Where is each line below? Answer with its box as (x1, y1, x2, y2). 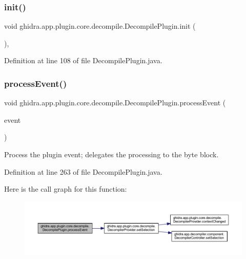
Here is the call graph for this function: (4, 183, 127, 194)
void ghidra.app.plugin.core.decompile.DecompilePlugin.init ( (4, 21, 196, 31)
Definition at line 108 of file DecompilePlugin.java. (4, 55, 162, 66)
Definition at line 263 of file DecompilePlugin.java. (4, 166, 162, 177)
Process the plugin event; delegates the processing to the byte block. (4, 149, 219, 159)
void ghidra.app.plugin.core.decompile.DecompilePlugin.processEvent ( (4, 97, 226, 108)
